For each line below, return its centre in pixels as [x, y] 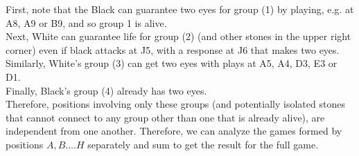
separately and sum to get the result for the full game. [203, 144]
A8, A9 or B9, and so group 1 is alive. [86, 22]
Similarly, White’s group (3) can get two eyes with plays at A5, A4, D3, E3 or [172, 63]
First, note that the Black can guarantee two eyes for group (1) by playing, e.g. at [180, 9]
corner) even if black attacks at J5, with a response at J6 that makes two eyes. [173, 49]
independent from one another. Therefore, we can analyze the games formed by [174, 131]
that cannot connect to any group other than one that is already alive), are [165, 117]
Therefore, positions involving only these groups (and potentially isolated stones [175, 104]
